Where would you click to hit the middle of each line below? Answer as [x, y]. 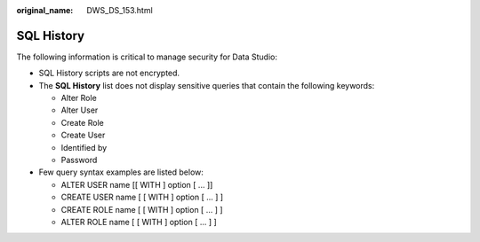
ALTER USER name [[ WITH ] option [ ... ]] [137, 184]
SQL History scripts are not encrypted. [109, 73]
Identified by [84, 147]
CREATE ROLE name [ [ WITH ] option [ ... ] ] [142, 209]
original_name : [45, 10]
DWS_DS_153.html [120, 10]
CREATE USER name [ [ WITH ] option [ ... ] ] [142, 197]
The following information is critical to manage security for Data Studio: [147, 57]
